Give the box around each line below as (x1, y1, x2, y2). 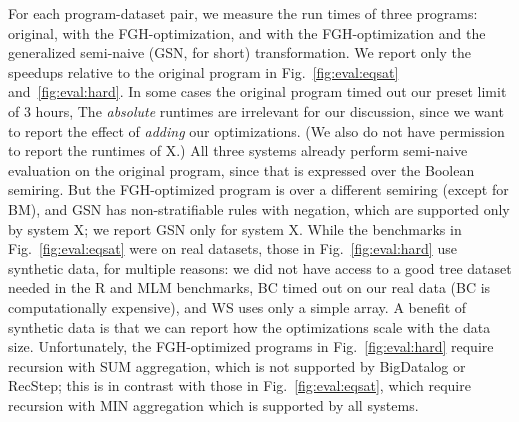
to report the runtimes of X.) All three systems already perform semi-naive (8, 140, 468, 161)
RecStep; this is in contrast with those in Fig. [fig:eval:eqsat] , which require (8, 375, 471, 396)
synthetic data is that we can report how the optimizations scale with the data (8, 316, 491, 337)
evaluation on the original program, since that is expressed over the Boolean (8, 159, 475, 180)
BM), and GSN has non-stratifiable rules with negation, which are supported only (8, 198, 510, 219)
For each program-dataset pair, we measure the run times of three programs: (8, 3, 478, 23)
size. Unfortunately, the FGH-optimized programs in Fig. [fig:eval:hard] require (8, 336, 494, 357)
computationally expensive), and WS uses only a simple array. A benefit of (8, 296, 467, 317)
